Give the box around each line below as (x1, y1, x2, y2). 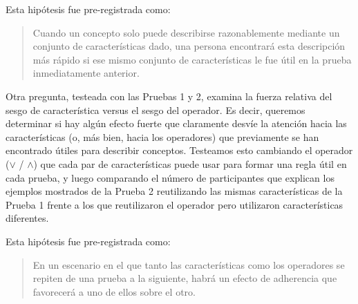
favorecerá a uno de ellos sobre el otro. (32, 284, 196, 298)
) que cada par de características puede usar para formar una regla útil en (33, 156, 347, 171)
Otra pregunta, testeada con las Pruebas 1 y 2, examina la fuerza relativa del (6, 88, 332, 103)
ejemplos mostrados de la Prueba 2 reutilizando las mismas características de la (6, 184, 343, 198)
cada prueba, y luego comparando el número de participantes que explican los (6, 170, 335, 184)
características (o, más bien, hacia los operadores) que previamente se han (6, 129, 319, 144)
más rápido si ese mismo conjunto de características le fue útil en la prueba (32, 52, 352, 66)
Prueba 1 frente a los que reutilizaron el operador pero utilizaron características (6, 197, 343, 211)
